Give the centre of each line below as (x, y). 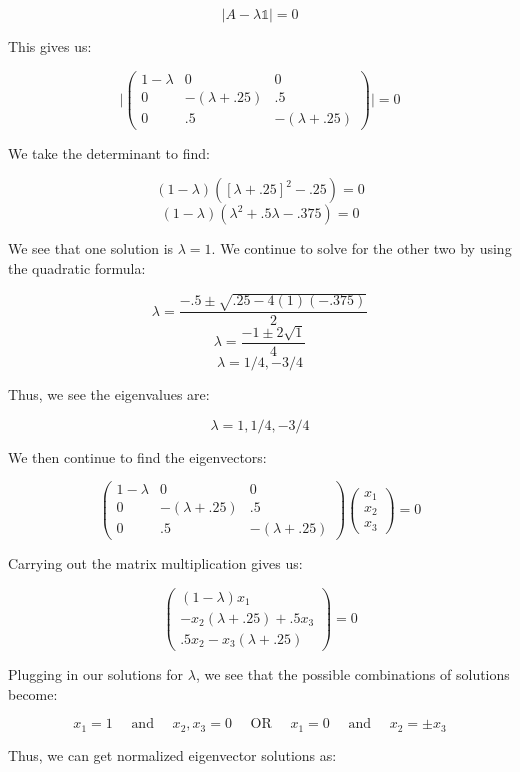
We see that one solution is (91, 248)
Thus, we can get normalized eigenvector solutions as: (172, 754)
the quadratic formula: (77, 267)
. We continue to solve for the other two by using (361, 248)
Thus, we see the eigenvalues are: (109, 393)
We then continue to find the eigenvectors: (137, 456)
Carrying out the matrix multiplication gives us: (155, 563)
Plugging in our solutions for (96, 674)
